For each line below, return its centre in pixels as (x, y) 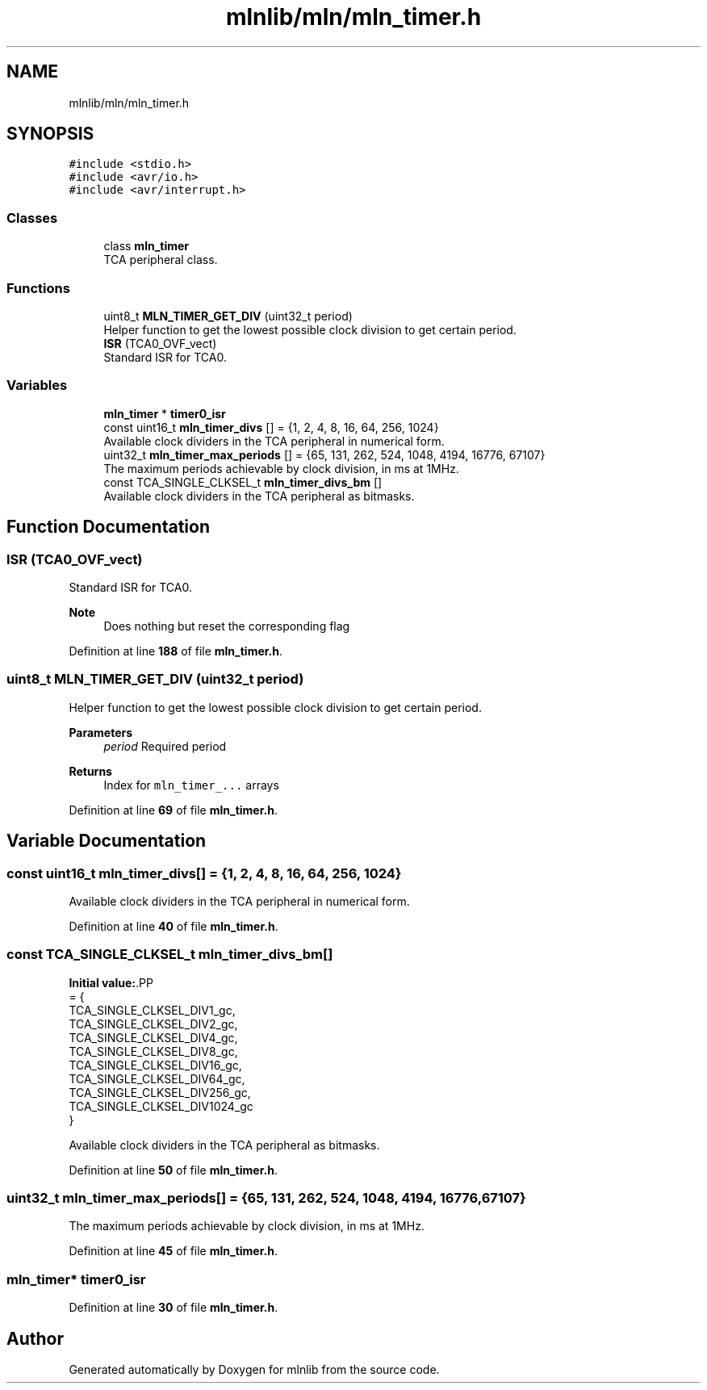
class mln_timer (146, 246)
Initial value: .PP (111, 982)
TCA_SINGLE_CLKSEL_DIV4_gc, (153, 1037)
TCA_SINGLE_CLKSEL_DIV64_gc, (157, 1078)
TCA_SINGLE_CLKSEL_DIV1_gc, (152, 1010)
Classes (32, 218)
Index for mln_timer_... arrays (191, 785)
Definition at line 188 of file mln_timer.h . (176, 651)
